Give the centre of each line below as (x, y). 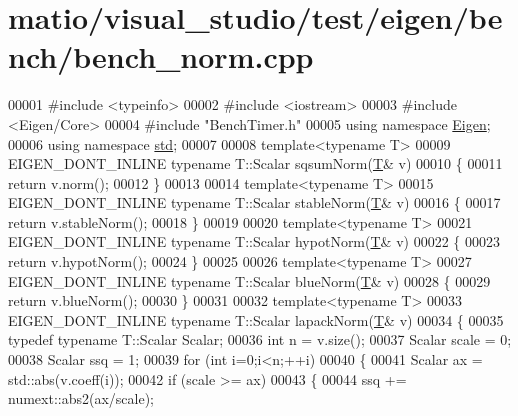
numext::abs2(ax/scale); (81, 398)
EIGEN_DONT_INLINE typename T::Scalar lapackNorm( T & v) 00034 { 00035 (256, 319)
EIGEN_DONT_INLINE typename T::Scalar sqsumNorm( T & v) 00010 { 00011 (255, 163)
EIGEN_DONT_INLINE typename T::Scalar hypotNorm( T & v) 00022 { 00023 (254, 241)
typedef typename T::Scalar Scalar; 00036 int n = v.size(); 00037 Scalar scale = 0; (260, 339)
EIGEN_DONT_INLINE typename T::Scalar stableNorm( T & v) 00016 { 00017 (254, 202)
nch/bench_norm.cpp (161, 56)
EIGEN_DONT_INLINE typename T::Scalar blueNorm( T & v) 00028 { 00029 (249, 280)
